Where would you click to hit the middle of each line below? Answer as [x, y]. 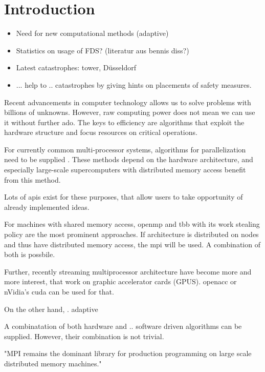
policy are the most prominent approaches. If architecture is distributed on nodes [131, 234]
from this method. [32, 179]
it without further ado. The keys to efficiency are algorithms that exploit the [124, 122]
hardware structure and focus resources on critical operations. [101, 132]
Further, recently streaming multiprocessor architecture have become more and [128, 271]
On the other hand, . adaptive [51, 309]
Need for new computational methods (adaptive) [92, 33]
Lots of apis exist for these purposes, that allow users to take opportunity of [124, 197]
